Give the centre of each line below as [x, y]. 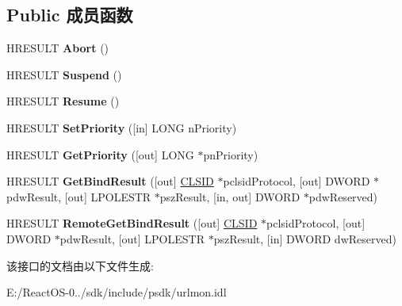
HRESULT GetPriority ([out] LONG [100, 154]
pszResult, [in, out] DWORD [230, 196]
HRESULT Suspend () [64, 74]
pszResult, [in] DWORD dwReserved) [305, 238]
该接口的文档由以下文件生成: [80, 265]
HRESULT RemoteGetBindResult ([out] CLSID [132, 223]
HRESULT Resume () [63, 101]
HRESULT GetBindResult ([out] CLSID [110, 181]
